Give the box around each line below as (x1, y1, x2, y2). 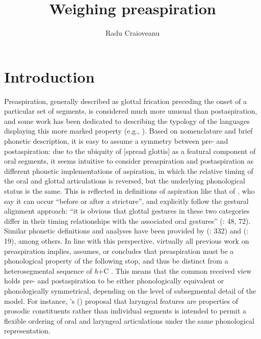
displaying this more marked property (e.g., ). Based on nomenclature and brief (4, 125, 253, 136)
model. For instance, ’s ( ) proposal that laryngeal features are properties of (4, 295, 239, 306)
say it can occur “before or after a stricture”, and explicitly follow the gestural (4, 195, 249, 206)
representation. (4, 325, 50, 336)
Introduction (4, 66, 95, 87)
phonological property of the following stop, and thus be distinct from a (4, 255, 228, 266)
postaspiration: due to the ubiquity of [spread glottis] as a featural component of (4, 145, 256, 156)
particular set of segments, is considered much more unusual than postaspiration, (4, 106, 257, 116)
